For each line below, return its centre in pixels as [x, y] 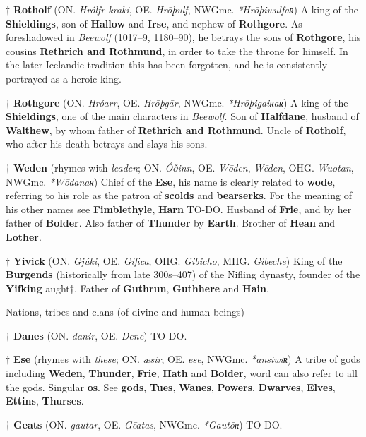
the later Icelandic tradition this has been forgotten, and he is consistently [167, 65]
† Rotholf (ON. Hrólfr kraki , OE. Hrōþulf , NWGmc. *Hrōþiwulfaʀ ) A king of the [182, 9]
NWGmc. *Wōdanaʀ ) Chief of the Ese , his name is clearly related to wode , [171, 181]
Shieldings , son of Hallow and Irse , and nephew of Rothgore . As [154, 23]
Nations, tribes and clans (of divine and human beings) [125, 312]
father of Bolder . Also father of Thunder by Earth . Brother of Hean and [171, 223]
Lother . [24, 236]
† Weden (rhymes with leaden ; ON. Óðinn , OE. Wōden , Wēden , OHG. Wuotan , [180, 167]
